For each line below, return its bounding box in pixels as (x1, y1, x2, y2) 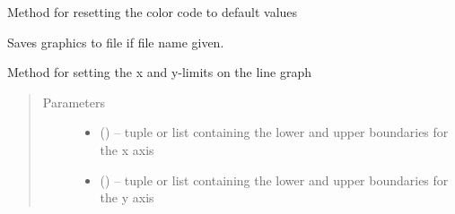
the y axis (100, 188, 154, 207)
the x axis (100, 140, 154, 158)
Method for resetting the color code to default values (7, 3, 298, 21)
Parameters (42, 92, 105, 111)
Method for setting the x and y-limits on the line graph (7, 63, 311, 81)
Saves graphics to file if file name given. (7, 32, 224, 51)
